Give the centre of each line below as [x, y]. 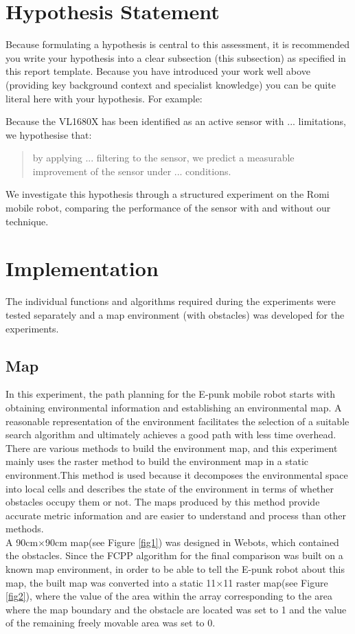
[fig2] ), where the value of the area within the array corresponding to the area [169, 596]
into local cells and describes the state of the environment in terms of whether [170, 488]
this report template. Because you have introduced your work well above [158, 71]
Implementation [82, 268]
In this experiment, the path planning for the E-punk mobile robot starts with [171, 394]
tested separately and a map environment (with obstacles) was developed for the [175, 314]
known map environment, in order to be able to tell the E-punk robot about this [175, 569]
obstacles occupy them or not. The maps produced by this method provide [163, 502]
